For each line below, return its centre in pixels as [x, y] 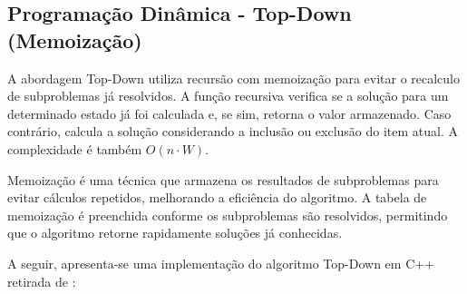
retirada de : [42, 281]
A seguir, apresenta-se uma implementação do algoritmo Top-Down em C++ [221, 263]
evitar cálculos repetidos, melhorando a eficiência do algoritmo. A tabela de [217, 197]
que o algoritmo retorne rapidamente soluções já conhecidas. [175, 233]
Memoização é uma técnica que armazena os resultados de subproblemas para [223, 179]
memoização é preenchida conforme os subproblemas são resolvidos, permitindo [228, 215]
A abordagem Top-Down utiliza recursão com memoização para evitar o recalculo [234, 78]
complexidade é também [75, 148]
